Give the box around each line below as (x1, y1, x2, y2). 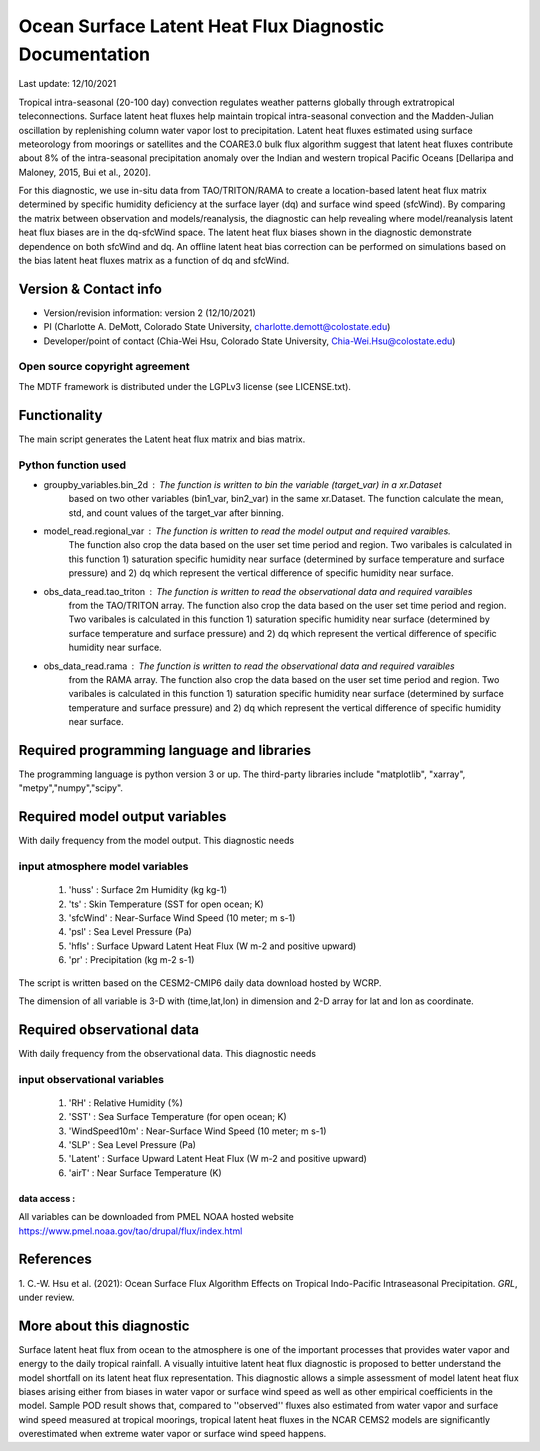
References (18, 1251, 92, 1268)
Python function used (18, 458, 127, 472)
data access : (18, 1192, 76, 1204)
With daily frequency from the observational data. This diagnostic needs (18, 1047, 317, 1059)
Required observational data (18, 1021, 200, 1038)
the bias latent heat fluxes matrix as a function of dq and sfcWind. (18, 255, 290, 267)
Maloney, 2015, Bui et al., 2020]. (18, 166, 152, 178)
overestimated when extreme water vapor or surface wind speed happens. (18, 1428, 327, 1440)
